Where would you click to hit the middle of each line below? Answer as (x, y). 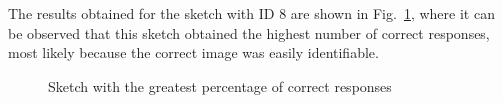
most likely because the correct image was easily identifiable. (193, 52)
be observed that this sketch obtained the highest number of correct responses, (249, 32)
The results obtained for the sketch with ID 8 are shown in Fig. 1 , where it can (251, 13)
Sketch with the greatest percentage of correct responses (220, 85)
